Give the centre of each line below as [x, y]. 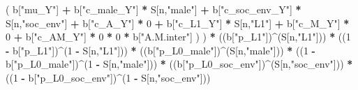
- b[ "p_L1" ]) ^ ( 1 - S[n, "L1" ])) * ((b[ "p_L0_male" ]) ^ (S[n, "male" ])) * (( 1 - [161, 50]
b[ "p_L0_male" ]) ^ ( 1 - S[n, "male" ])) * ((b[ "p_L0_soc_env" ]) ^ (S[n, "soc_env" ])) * [179, 64]
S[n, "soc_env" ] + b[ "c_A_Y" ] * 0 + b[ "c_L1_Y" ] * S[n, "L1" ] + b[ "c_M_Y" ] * [178, 23]
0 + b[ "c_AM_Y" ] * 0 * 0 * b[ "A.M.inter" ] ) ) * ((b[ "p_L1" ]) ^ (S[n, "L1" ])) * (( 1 [178, 37]
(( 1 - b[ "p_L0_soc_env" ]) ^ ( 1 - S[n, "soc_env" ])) [108, 77]
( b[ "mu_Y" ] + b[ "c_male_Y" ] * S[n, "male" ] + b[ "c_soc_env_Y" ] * [154, 9]
